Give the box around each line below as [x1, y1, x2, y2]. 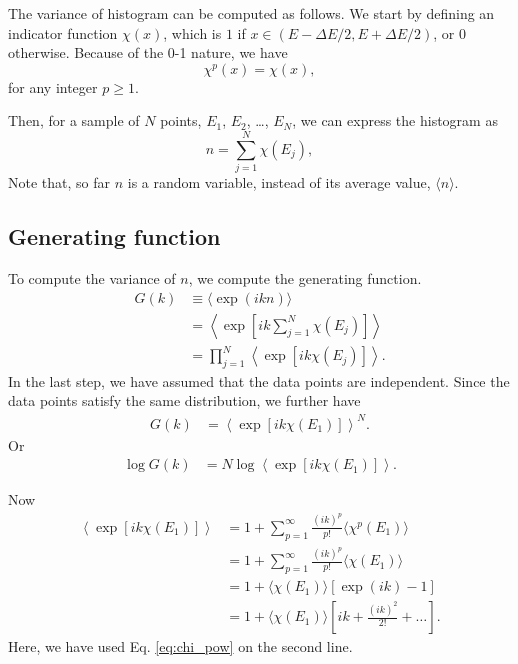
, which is [163, 22, 222, 43]
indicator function [8, 22, 118, 43]
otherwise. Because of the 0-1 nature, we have [8, 42, 288, 63]
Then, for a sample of [8, 110, 140, 131]
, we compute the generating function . [188, 267, 422, 288]
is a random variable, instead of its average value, [127, 172, 431, 193]
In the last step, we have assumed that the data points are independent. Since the [8, 370, 510, 391]
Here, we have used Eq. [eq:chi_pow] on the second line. [8, 636, 353, 657]
